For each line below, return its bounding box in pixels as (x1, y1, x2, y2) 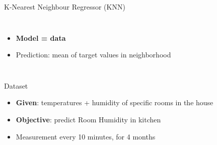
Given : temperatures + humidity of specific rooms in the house (16, 97, 213, 108)
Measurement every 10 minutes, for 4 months (16, 131, 156, 141)
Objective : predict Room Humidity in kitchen (16, 114, 161, 124)
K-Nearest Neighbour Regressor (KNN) (4, 2, 125, 12)
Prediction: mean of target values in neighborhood (16, 49, 171, 60)
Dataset (4, 80, 28, 91)
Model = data (16, 32, 66, 43)
